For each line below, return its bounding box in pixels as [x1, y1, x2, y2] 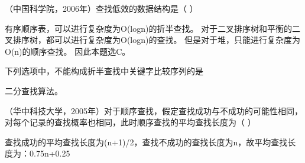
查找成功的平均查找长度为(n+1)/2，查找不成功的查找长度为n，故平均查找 [5, 135, 288, 148]
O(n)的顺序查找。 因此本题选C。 [5, 45, 131, 57]
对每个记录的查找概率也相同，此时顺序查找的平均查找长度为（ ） [5, 116, 256, 128]
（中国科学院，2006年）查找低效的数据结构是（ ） [5, 2, 198, 14]
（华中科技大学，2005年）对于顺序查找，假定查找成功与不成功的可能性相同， [5, 104, 303, 117]
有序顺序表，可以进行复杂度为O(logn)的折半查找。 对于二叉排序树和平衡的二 [5, 22, 301, 34]
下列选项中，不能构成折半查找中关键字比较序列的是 [5, 65, 203, 77]
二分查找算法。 [5, 84, 63, 97]
